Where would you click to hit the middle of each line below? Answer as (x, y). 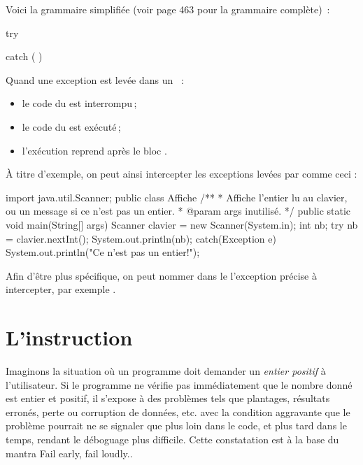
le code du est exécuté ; (71, 126)
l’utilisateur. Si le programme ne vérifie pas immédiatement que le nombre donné (179, 384)
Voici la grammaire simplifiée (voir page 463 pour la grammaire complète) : (168, 9)
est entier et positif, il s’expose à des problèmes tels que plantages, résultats (168, 398)
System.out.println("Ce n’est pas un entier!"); (103, 252)
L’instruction (69, 337)
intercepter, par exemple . (61, 289)
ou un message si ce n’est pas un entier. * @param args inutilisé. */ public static (178, 211)
